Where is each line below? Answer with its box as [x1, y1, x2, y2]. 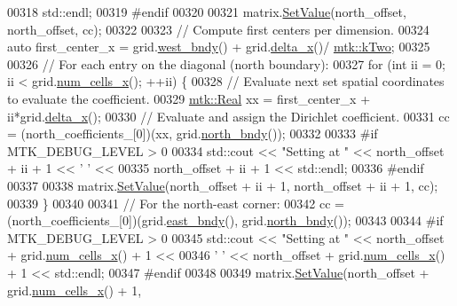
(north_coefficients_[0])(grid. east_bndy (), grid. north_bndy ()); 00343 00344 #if [7, 211, 444, 230]
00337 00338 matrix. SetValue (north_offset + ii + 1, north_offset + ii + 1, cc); [7, 176, 438, 194]
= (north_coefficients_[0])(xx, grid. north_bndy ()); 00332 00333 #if [7, 124, 378, 143]
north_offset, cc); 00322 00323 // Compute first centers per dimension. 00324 [7, 20, 429, 38]
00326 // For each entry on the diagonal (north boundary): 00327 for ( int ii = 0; [7, 54, 445, 73]
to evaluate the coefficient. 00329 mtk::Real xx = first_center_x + [7, 89, 371, 107]
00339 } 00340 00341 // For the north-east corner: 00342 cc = [7, 193, 344, 212]
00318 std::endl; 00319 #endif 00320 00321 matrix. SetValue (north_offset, [7, 3, 406, 20]
